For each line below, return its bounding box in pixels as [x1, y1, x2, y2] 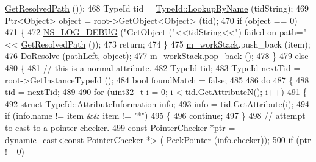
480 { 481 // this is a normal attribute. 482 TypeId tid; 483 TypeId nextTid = [5, 61, 301, 74]
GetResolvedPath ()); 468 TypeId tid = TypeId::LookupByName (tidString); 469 [5, 2, 309, 14]
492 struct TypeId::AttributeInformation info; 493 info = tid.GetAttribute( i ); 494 [5, 97, 310, 110]
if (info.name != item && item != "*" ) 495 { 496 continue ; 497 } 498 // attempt [5, 109, 306, 122]
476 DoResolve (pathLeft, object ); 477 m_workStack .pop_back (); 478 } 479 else [5, 49, 309, 62]
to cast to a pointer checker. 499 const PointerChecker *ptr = [5, 121, 235, 133]
